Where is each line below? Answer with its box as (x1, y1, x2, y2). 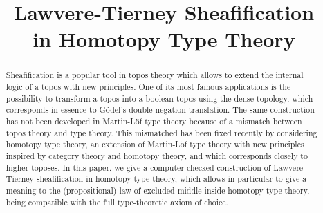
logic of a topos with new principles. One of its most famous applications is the (6, 81, 291, 93)
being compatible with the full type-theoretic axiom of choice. (6, 196, 228, 207)
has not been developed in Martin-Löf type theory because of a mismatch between (6, 115, 302, 127)
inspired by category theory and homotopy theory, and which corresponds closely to (6, 149, 308, 161)
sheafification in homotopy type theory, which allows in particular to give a (36, 173, 307, 185)
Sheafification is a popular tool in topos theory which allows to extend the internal (6, 69, 304, 81)
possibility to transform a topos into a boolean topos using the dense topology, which (6, 92, 313, 104)
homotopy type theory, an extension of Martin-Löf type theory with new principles (6, 138, 304, 150)
